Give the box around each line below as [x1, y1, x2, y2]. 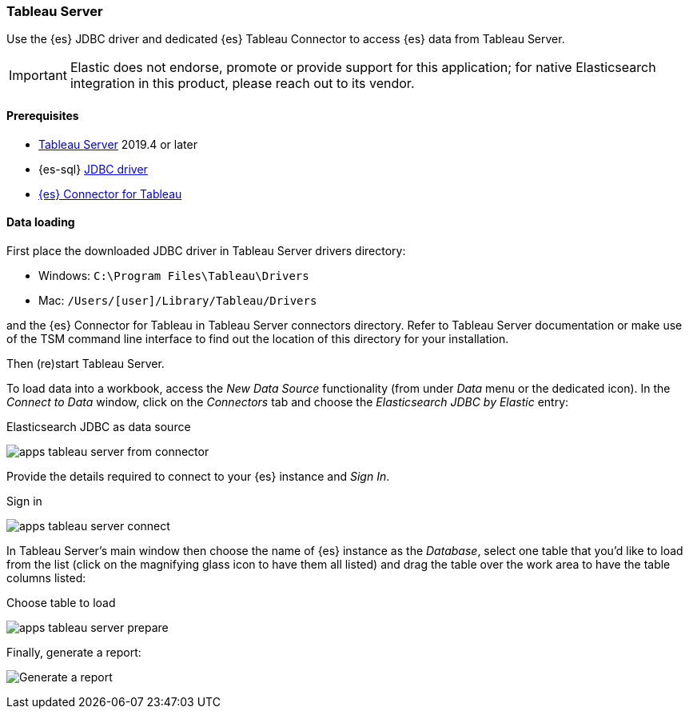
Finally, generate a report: [6, 645, 141, 659]
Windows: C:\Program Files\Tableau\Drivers [38, 268, 309, 282]
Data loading [6, 215, 75, 230]
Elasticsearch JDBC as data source [6, 419, 191, 433]
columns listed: [6, 570, 86, 585]
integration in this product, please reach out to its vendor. [70, 75, 415, 92]
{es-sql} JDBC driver [38, 162, 148, 176]
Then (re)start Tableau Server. [6, 356, 165, 370]
